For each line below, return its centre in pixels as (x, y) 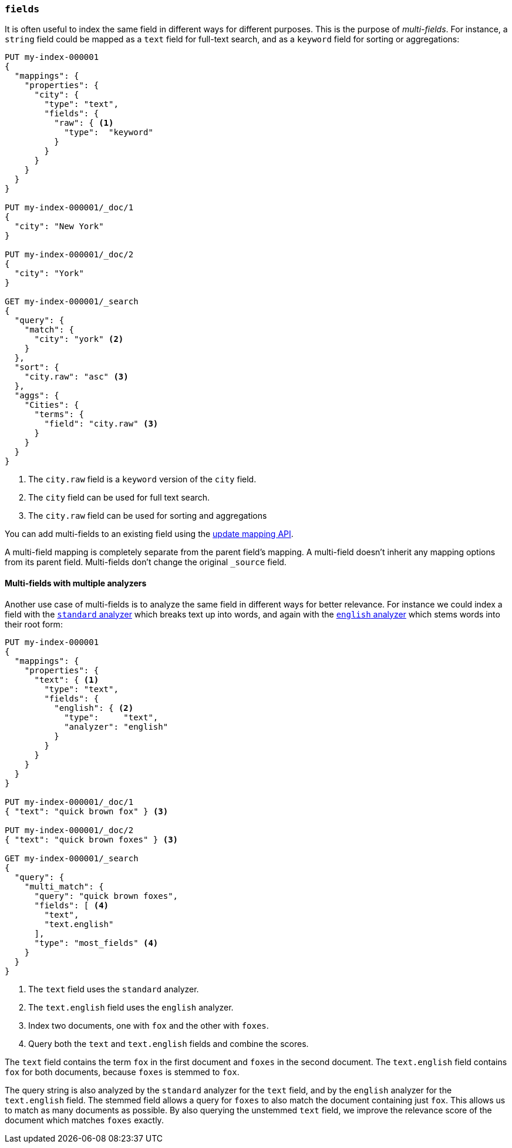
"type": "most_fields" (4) (96, 943)
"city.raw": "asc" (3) (76, 377)
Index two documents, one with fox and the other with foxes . (149, 1025)
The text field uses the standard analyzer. (114, 989)
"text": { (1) (67, 679)
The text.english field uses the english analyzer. (131, 1007)
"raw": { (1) (84, 123)
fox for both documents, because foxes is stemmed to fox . (122, 1072)
